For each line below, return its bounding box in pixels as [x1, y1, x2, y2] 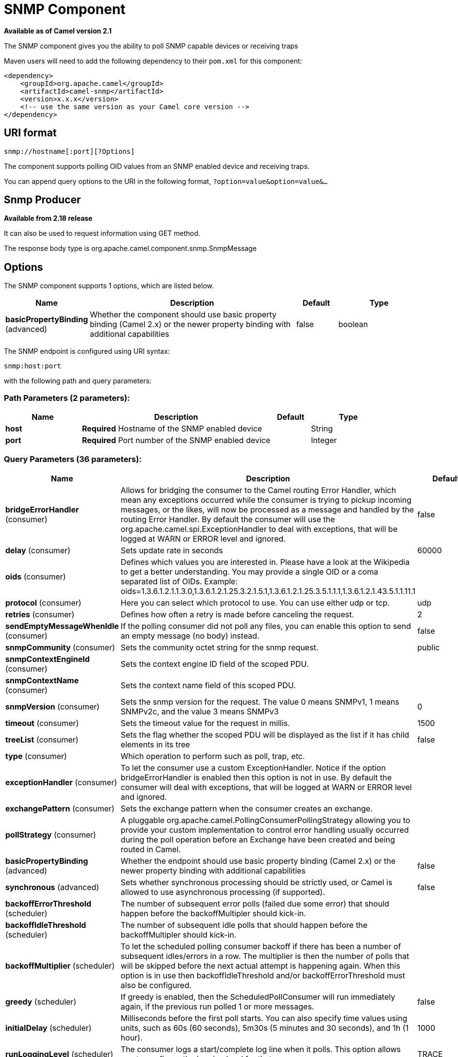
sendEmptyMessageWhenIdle [5, 621, 119, 631]
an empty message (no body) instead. [120, 630, 260, 641]
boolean [338, 319, 368, 330]
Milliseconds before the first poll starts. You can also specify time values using [120, 1013, 408, 1023]
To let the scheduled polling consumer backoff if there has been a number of [120, 941, 401, 951]
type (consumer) [5, 751, 67, 761]
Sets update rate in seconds [120, 545, 223, 555]
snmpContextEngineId [5, 654, 90, 664]
